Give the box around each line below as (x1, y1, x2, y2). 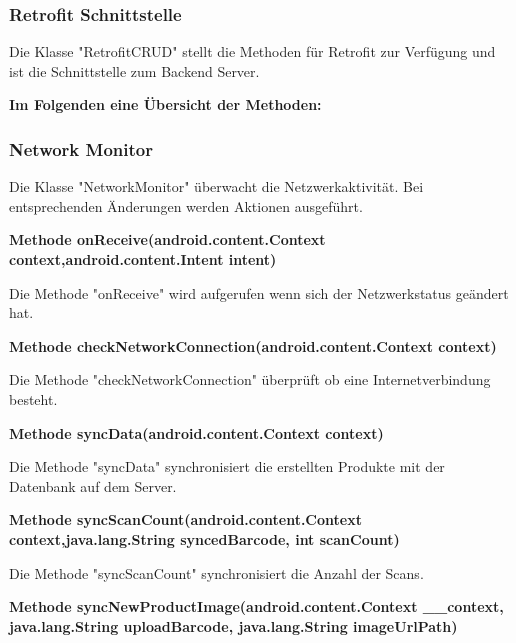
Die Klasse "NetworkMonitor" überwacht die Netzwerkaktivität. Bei (9, 176, 424, 197)
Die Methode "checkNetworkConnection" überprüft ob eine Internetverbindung (9, 369, 491, 390)
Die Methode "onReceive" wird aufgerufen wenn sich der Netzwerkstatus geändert (9, 282, 509, 303)
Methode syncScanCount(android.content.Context (9, 509, 362, 530)
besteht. (9, 388, 58, 409)
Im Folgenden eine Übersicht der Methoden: (9, 94, 322, 115)
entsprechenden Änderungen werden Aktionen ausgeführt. (9, 195, 363, 216)
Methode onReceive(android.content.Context (9, 229, 326, 250)
